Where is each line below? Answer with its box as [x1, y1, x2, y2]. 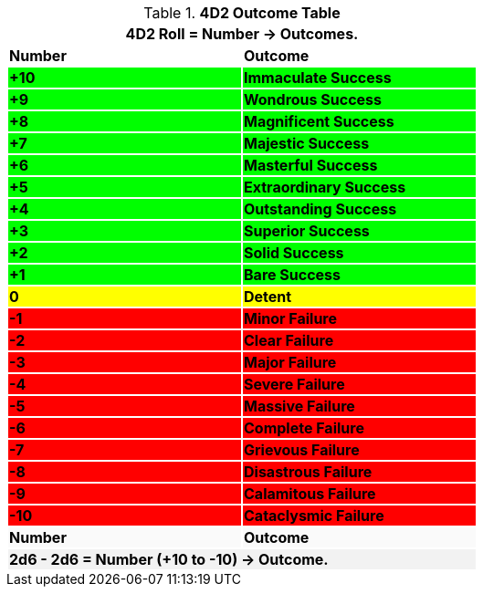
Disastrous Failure [244, 463, 373, 481]
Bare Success [244, 266, 341, 284]
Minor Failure [244, 309, 338, 328]
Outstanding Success [244, 200, 397, 218]
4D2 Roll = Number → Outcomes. [125, 25, 359, 43]
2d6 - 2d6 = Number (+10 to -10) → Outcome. [9, 550, 329, 568]
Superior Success [244, 222, 370, 240]
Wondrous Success [244, 90, 383, 109]
